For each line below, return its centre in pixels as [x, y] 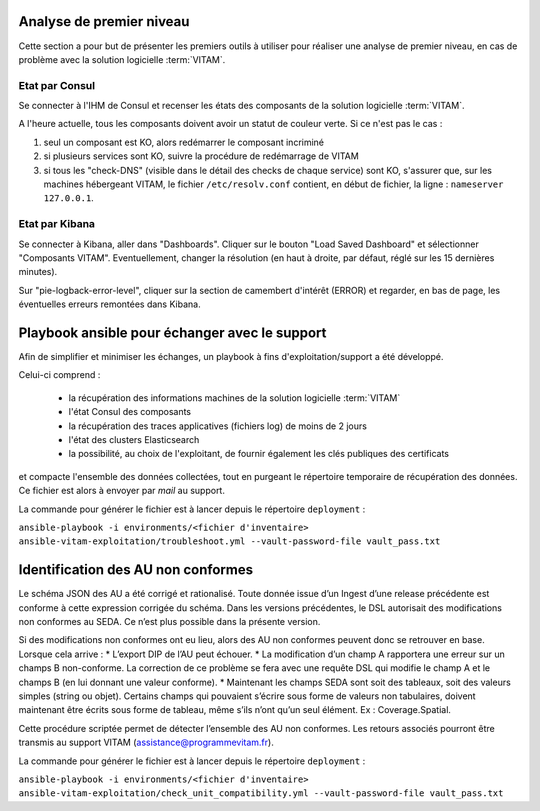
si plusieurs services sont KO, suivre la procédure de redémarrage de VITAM [201, 156]
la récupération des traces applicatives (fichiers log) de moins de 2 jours [217, 426]
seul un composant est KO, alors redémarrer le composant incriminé [184, 142]
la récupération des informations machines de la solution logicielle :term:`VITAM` [234, 397]
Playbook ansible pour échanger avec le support [172, 332]
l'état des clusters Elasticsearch [134, 439]
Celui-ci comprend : [59, 375]
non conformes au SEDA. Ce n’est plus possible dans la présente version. [169, 621]
